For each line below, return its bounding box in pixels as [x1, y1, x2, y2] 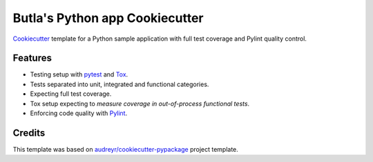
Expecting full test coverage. [30, 90, 112, 98]
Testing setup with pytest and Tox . [30, 70, 128, 79]
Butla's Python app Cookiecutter [12, 10, 204, 26]
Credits [12, 127, 46, 139]
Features [12, 52, 52, 64]
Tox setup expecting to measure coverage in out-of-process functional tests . [30, 99, 250, 108]
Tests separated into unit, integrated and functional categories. [30, 80, 209, 88]
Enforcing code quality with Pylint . [30, 109, 128, 117]
